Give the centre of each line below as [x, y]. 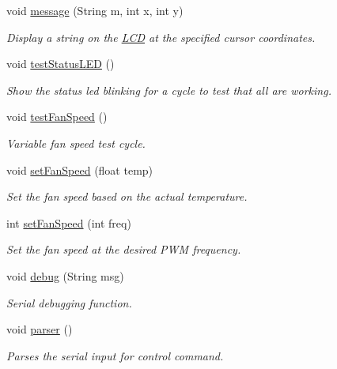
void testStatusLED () [61, 64]
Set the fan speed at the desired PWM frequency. [124, 249]
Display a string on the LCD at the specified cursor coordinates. [161, 37]
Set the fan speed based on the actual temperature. [127, 196]
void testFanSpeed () [57, 117]
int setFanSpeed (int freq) [69, 222]
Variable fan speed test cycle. [76, 143]
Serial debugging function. [69, 302]
